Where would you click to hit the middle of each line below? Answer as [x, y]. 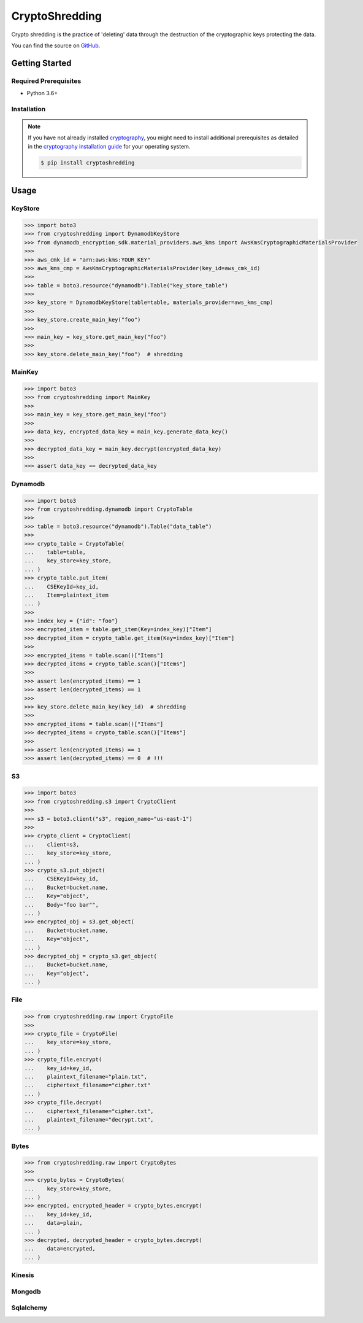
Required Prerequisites [46, 81]
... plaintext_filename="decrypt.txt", [89, 1119]
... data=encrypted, [60, 1249]
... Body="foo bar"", [62, 905]
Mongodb [26, 1291]
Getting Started [41, 63]
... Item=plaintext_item [66, 595]
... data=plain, [53, 1223]
